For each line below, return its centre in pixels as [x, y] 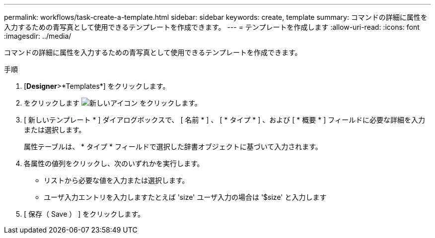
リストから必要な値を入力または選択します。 [116, 180]
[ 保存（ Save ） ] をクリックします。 [84, 214]
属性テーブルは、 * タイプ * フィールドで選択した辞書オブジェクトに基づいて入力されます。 [173, 147]
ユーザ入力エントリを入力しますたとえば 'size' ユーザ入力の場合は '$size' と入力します [185, 197]
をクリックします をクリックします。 [113, 103]
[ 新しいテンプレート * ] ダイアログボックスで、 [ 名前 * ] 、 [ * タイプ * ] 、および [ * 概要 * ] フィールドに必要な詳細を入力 [224, 120]
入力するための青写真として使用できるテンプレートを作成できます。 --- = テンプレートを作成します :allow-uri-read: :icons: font [212, 27]
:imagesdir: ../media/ [38, 36]
